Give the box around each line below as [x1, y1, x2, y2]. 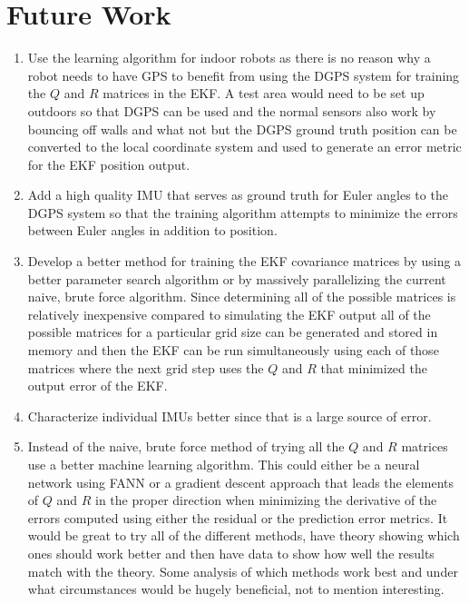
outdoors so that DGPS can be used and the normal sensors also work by [27, 101, 436, 120]
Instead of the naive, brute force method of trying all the [27, 437, 345, 456]
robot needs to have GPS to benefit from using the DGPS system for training [27, 65, 460, 84]
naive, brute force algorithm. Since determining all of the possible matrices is [27, 287, 456, 306]
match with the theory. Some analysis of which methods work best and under [27, 561, 458, 580]
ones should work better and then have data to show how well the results [27, 543, 435, 562]
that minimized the [320, 358, 427, 377]
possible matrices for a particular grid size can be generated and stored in [27, 322, 438, 342]
